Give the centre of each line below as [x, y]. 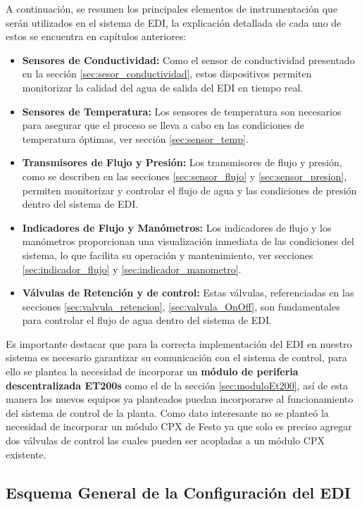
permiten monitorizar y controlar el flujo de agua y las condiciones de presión [189, 190]
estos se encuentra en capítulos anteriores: [96, 36]
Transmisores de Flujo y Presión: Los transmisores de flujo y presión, [182, 162]
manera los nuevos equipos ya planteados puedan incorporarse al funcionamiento [180, 399]
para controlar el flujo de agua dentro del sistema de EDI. [147, 320]
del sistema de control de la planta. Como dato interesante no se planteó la [167, 412]
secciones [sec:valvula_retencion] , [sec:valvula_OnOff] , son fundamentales [181, 306]
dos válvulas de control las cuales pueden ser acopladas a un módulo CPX [165, 440]
